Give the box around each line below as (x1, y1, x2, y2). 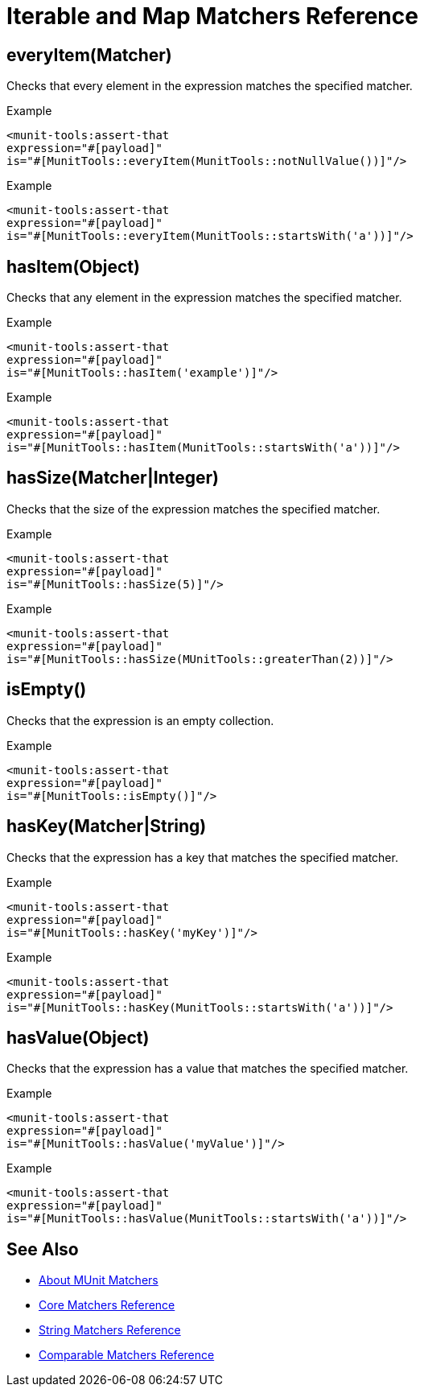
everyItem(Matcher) (6, 44, 172, 65)
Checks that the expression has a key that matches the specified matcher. (6, 850, 398, 864)
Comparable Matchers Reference (39, 1348, 215, 1362)
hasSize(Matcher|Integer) (6, 468, 219, 488)
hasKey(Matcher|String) (6, 816, 207, 837)
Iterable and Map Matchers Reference (6, 2, 418, 30)
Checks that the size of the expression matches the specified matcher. (6, 501, 381, 516)
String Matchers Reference (39, 1323, 181, 1337)
